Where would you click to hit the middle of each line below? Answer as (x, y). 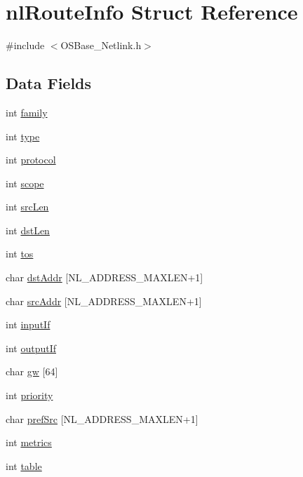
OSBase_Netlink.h (101, 45)
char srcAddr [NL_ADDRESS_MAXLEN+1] (104, 301)
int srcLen (27, 207)
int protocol (31, 160)
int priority (29, 395)
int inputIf (28, 324)
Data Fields (49, 83)
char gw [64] (32, 371)
